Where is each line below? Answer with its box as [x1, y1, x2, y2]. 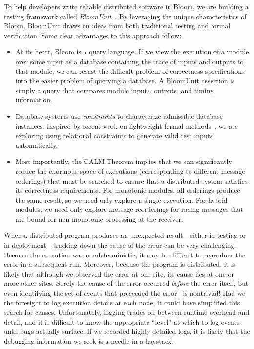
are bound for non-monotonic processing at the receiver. [15, 213, 183, 224]
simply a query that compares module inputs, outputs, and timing [15, 85, 214, 95]
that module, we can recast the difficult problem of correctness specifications [15, 66, 245, 76]
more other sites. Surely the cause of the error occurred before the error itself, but [4, 278, 249, 288]
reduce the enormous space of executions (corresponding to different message [15, 165, 245, 176]
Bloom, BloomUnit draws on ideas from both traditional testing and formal [4, 21, 231, 31]
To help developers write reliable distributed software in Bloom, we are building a [4, 1, 249, 11]
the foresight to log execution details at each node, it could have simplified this [4, 297, 240, 307]
